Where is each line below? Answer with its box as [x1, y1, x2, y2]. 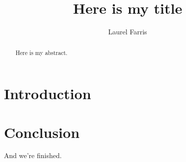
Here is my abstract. [15, 48, 68, 56]
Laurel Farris [108, 27, 147, 37]
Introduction [4, 83, 91, 104]
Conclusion [4, 122, 80, 142]
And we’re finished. [4, 150, 62, 161]
